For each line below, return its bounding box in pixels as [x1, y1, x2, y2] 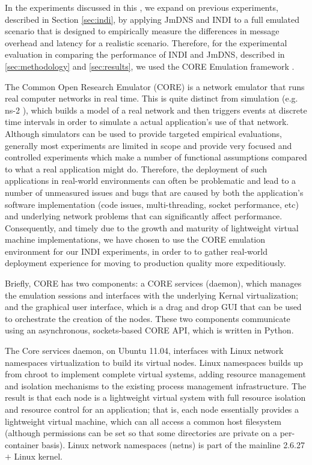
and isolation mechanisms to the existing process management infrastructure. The [5, 379, 307, 392]
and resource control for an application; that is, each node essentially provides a [5, 403, 299, 415]
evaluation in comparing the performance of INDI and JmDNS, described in [5, 48, 285, 61]
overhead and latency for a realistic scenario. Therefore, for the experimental [5, 36, 287, 49]
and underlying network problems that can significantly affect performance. [5, 210, 283, 222]
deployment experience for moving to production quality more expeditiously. [5, 257, 286, 269]
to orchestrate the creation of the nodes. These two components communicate [5, 312, 290, 324]
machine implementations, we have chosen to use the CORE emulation [5, 233, 266, 246]
